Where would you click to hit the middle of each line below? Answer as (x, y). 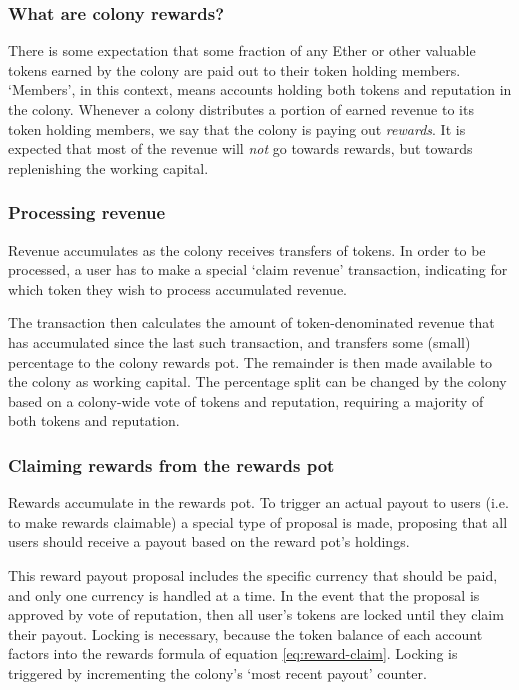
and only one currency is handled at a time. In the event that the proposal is (244, 594)
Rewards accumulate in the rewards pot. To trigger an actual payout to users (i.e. (258, 502)
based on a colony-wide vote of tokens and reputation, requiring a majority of (246, 400)
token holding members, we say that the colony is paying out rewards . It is (237, 128)
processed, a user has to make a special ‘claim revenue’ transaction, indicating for (258, 269)
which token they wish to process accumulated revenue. (177, 288)
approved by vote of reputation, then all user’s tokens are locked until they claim (256, 614)
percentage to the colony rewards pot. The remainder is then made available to (250, 361)
